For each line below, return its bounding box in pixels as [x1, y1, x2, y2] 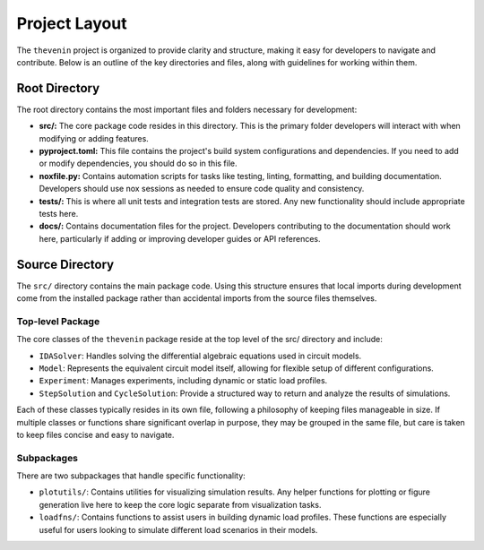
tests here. [39, 208, 79, 219]
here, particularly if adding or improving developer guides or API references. [39, 233, 322, 244]
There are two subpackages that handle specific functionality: [16, 470, 246, 481]
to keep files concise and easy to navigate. [16, 429, 175, 440]
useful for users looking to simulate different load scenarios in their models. [39, 524, 318, 535]
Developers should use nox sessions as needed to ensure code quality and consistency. [39, 184, 365, 194]
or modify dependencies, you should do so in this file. [39, 158, 238, 169]
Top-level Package [16, 314, 100, 327]
